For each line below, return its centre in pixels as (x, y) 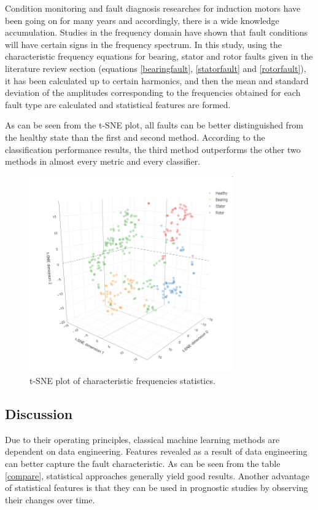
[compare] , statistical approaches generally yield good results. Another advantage (157, 475)
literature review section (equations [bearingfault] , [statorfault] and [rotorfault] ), (156, 68)
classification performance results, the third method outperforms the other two (153, 149)
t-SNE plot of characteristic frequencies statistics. (122, 380)
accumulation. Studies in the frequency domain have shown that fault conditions (157, 32)
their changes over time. (50, 499)
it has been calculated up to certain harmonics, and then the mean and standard (157, 80)
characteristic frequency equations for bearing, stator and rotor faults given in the (159, 56)
